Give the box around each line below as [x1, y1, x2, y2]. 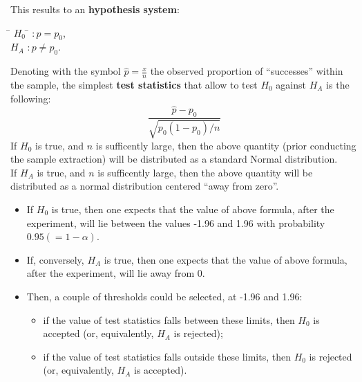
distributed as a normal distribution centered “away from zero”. [10, 179, 279, 193]
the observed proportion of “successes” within [150, 64, 343, 78]
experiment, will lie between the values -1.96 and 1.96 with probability [26, 215, 325, 230]
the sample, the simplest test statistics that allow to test [10, 78, 258, 92]
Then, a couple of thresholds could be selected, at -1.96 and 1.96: [26, 289, 303, 303]
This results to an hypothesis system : [10, 2, 180, 16]
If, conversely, [26, 252, 84, 266]
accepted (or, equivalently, [43, 326, 154, 340]
